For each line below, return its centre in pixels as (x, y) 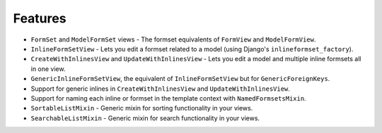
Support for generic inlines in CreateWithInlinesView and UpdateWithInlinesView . (160, 89)
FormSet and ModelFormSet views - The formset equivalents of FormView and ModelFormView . (173, 39)
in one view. (48, 69)
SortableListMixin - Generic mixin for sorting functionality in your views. (142, 108)
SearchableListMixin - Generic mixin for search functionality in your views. (145, 118)
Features (40, 18)
